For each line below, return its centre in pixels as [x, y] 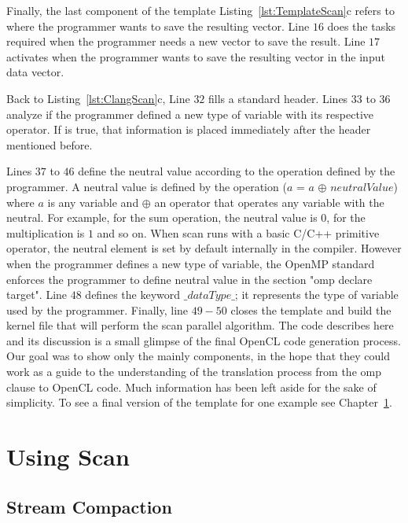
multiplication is [46, 232]
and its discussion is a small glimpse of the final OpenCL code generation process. [204, 340]
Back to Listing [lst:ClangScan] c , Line [98, 98]
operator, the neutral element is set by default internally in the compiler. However [204, 248]
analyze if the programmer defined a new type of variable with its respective [190, 114]
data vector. [35, 72]
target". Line [37, 295]
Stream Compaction [89, 506]
